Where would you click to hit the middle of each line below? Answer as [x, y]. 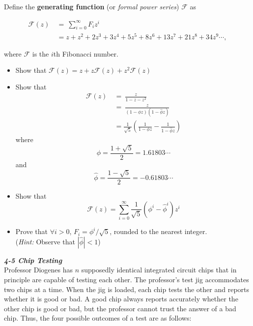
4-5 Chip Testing [33, 260]
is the [41, 53]
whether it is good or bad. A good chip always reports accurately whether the [121, 299]
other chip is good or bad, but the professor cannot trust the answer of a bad [120, 308]
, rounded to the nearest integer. [158, 231]
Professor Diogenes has [38, 270]
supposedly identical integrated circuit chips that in [159, 270]
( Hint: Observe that [45, 241]
